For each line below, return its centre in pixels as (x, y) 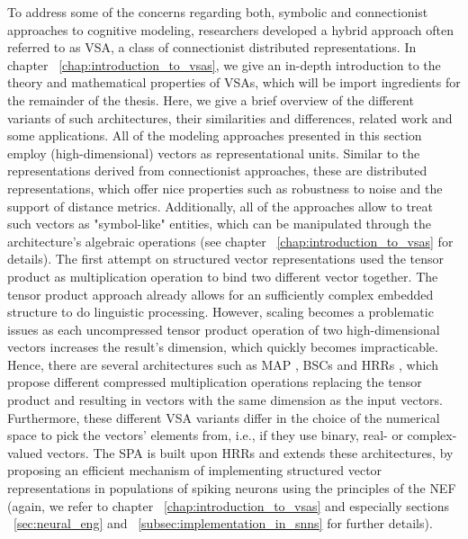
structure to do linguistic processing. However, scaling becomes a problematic (220, 312)
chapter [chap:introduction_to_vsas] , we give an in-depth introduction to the (224, 64)
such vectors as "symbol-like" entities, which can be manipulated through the (219, 224)
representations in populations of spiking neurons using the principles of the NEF (232, 488)
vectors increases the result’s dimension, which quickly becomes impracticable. (223, 347)
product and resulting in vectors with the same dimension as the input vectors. (225, 400)
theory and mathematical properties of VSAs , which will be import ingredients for (234, 82)
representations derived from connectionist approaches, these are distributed (217, 171)
